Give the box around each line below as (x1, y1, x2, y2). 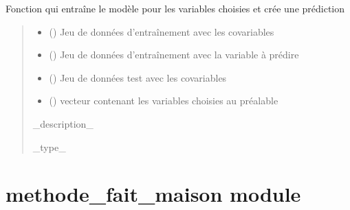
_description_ (32, 116, 94, 130)
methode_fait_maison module (6, 180, 301, 208)
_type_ (32, 139, 66, 154)
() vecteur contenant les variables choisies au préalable (49, 93, 278, 108)
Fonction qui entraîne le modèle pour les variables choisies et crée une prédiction (6, 1, 345, 15)
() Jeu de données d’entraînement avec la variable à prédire (49, 47, 299, 62)
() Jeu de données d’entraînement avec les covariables (49, 24, 274, 38)
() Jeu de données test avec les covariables (49, 70, 227, 84)
